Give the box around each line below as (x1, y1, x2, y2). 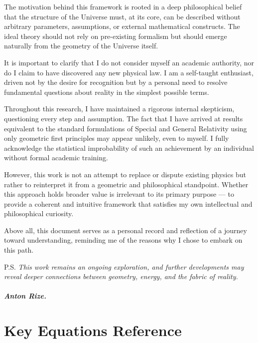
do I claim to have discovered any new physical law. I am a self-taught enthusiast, (4, 67, 254, 77)
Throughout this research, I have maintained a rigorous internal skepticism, (4, 103, 235, 114)
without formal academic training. (4, 152, 108, 163)
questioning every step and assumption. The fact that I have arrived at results (4, 113, 243, 123)
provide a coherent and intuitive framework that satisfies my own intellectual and (4, 198, 253, 209)
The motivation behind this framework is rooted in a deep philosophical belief (4, 1, 242, 11)
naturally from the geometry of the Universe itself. (4, 40, 158, 51)
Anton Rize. (4, 291, 46, 301)
